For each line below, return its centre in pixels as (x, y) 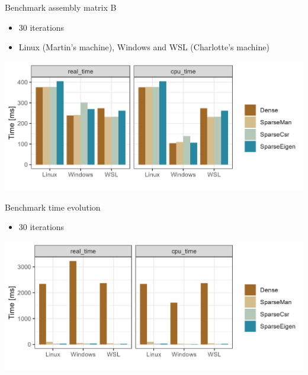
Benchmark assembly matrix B (61, 7)
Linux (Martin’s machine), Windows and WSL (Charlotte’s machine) (144, 47)
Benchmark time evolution (53, 207)
